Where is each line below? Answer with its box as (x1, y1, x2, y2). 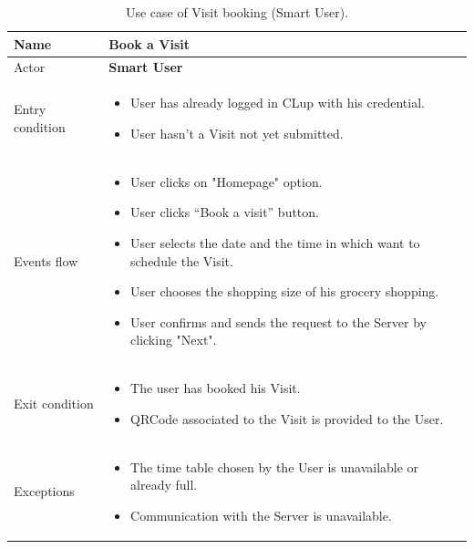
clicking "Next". (130, 330, 217, 349)
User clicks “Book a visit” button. (130, 202, 319, 222)
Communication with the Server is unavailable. (130, 505, 392, 524)
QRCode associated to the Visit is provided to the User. (130, 409, 444, 428)
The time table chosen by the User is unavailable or (130, 457, 419, 476)
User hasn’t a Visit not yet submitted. (130, 123, 344, 142)
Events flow (14, 251, 78, 270)
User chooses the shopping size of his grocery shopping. (130, 282, 439, 301)
